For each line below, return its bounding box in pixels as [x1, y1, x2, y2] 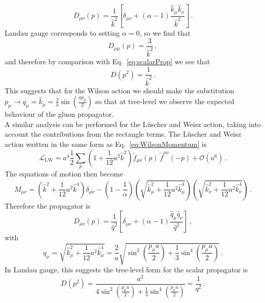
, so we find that [139, 28, 191, 38]
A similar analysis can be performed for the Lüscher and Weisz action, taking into [5, 118, 261, 129]
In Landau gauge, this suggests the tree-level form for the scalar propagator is [5, 264, 248, 275]
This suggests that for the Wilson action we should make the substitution [5, 85, 234, 95]
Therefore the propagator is [5, 200, 91, 211]
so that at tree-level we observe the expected [95, 96, 234, 107]
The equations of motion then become [5, 168, 123, 179]
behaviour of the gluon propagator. [5, 109, 114, 119]
